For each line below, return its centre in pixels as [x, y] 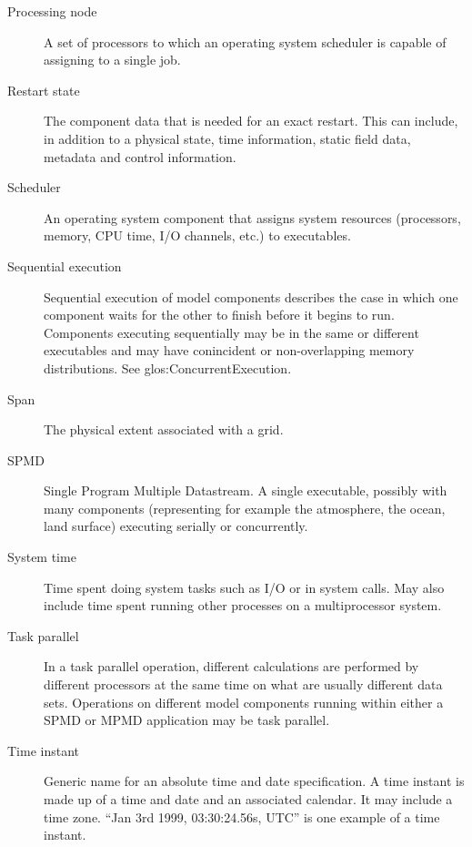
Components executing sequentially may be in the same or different [231, 332]
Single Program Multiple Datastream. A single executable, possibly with [246, 490]
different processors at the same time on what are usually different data [243, 684]
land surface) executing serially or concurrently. [176, 526]
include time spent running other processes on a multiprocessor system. [243, 605]
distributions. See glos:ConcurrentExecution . [168, 367]
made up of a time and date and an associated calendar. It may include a [248, 799]
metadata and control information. [140, 156]
